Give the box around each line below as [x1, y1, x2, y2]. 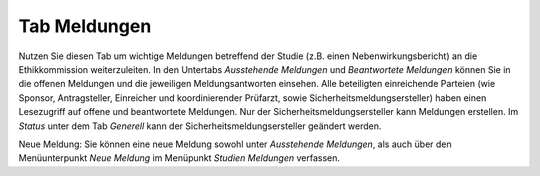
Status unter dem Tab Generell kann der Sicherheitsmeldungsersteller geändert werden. [18, 120, 382, 132]
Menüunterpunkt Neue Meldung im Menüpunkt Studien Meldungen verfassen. [18, 152, 340, 164]
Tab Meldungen [18, 15, 152, 37]
